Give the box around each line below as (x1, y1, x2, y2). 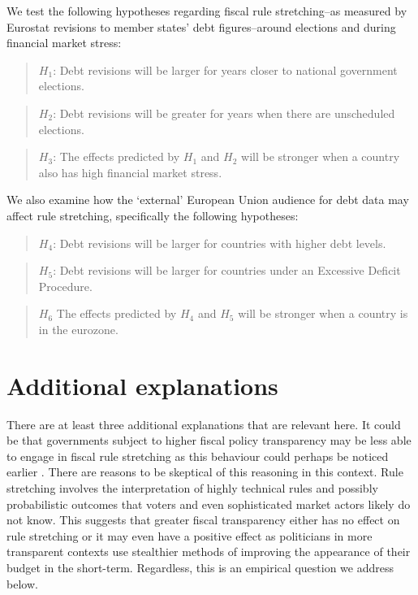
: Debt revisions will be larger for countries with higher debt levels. (53, 234, 386, 251)
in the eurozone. (38, 320, 119, 337)
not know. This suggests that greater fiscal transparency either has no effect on (6, 511, 400, 528)
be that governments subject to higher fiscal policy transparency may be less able (6, 432, 412, 449)
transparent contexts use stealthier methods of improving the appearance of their (6, 543, 411, 560)
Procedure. (38, 277, 93, 294)
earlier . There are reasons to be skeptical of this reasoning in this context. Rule (6, 463, 403, 480)
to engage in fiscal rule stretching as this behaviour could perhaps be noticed (6, 447, 389, 464)
